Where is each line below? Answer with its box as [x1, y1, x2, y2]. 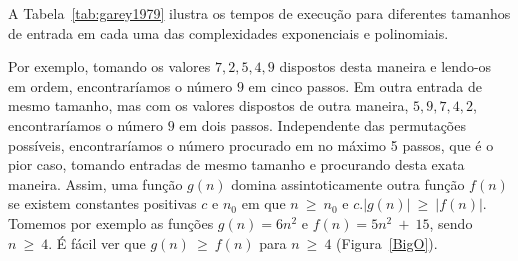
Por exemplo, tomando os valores [8, 56, 211, 77]
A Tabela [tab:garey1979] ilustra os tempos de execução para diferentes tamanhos [8, 3, 511, 23]
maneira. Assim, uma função [8, 173, 183, 194]
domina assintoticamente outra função [231, 173, 465, 194]
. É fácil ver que [48, 232, 146, 253]
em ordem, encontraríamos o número [8, 75, 233, 96]
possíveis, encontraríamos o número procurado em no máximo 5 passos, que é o [8, 134, 494, 155]
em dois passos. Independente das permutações [179, 114, 466, 135]
